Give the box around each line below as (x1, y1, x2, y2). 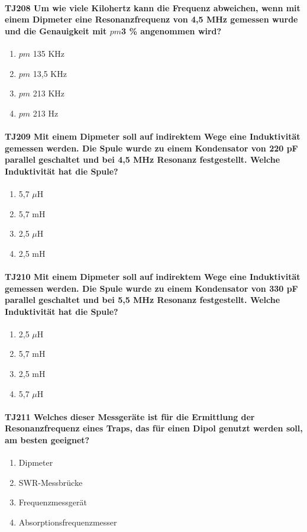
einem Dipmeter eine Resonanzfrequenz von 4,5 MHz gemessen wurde (5, 13, 298, 25)
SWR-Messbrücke (18, 476, 83, 488)
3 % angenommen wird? (121, 24, 222, 37)
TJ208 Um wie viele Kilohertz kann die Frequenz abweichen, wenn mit (5, 1, 300, 14)
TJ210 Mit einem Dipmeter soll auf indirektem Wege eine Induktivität (5, 270, 300, 282)
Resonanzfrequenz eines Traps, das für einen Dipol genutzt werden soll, (5, 422, 303, 434)
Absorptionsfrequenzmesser (18, 516, 117, 528)
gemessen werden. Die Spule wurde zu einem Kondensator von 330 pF (5, 282, 298, 294)
